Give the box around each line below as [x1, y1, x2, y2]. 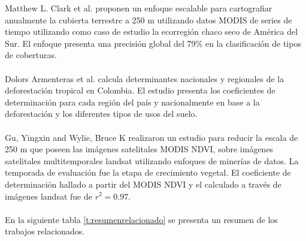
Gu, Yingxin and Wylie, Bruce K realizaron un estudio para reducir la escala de [5, 131, 298, 143]
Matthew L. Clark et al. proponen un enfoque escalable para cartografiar [5, 2, 272, 14]
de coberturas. [5, 49, 57, 61]
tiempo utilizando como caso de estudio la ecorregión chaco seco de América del [5, 25, 298, 38]
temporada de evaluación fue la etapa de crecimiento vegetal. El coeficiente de [5, 166, 291, 179]
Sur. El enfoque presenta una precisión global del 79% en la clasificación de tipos [5, 37, 301, 49]
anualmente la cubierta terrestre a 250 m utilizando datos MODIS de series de [5, 13, 292, 26]
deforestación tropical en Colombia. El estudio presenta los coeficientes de [5, 84, 275, 97]
